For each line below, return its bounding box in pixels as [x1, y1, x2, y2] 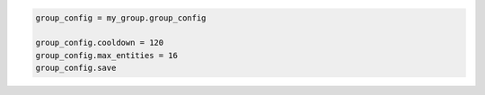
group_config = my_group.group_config [35, 13, 207, 22]
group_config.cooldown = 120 [35, 38, 164, 48]
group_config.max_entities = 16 [35, 50, 179, 60]
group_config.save [35, 63, 117, 73]
